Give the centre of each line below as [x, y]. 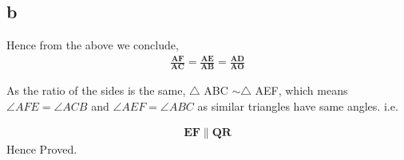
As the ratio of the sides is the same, [96, 90]
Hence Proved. [42, 149]
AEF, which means [301, 90]
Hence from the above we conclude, [93, 45]
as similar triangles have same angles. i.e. [298, 105]
